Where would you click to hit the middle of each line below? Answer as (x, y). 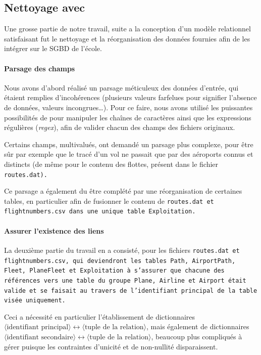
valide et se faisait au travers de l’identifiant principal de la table (131, 291)
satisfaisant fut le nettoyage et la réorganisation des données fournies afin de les (127, 38)
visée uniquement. (35, 301)
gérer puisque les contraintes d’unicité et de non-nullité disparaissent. (111, 346)
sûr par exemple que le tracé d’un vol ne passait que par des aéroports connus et (129, 154)
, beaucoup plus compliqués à (197, 337)
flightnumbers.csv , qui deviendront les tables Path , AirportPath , (120, 261)
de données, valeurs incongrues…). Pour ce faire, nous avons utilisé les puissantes (128, 107)
